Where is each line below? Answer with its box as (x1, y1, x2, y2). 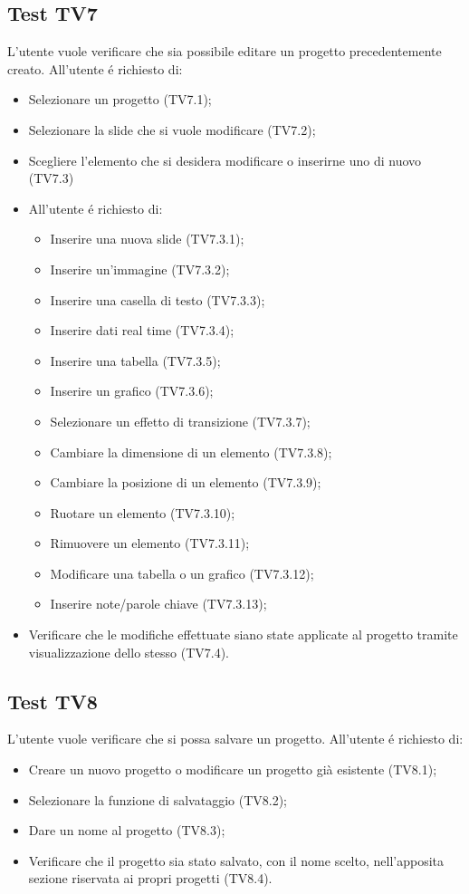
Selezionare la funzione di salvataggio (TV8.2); (28, 790, 287, 809)
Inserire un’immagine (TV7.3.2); (50, 259, 230, 278)
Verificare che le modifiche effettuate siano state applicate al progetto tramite (28, 625, 458, 644)
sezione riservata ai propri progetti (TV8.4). (28, 869, 273, 888)
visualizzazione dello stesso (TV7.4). (28, 642, 229, 661)
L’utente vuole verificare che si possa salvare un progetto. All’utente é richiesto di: (7, 729, 464, 748)
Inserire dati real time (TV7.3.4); (50, 321, 234, 340)
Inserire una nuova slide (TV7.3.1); (50, 229, 244, 248)
